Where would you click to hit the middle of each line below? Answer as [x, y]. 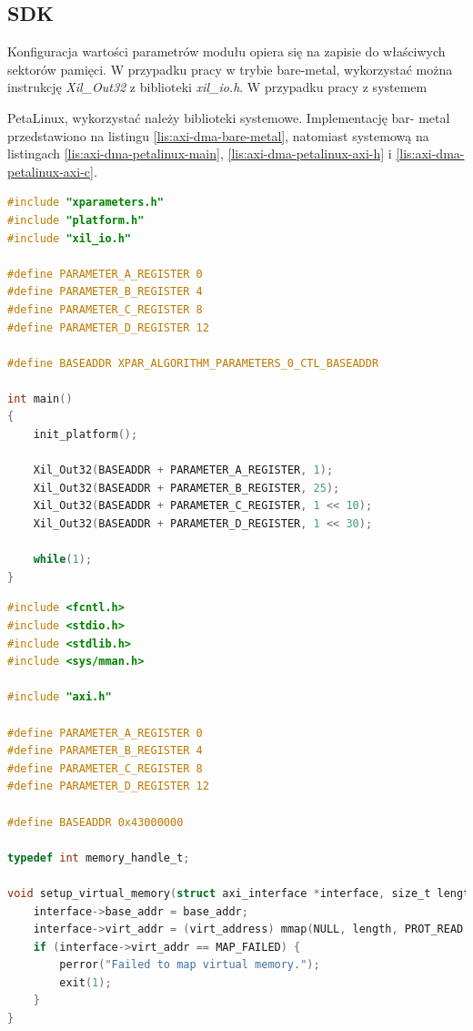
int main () [40, 398]
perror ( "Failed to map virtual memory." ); [190, 965]
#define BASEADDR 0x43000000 [96, 822]
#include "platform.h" [76, 220]
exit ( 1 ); [86, 982]
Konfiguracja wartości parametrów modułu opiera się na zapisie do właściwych [226, 51]
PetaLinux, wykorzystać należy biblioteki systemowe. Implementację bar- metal [229, 117]
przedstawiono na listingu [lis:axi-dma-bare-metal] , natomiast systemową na [218, 135]
